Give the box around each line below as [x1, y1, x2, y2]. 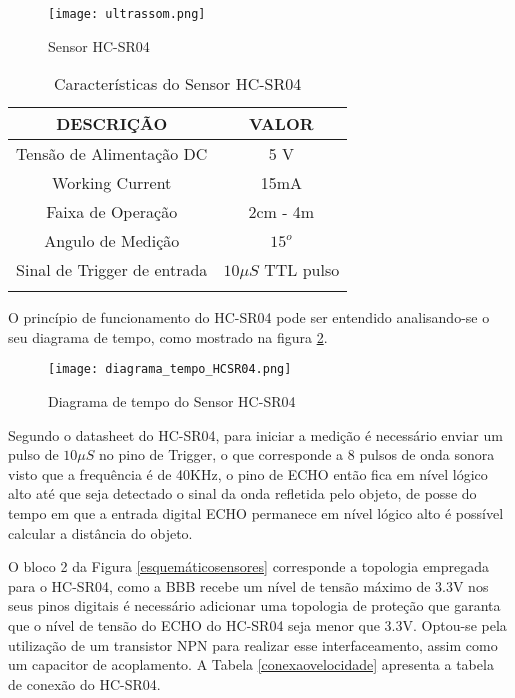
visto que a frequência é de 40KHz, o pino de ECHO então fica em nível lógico [8, 463, 488, 484]
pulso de [8, 444, 59, 465]
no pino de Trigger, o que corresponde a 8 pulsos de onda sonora [99, 444, 495, 465]
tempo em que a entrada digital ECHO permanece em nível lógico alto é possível [8, 503, 504, 524]
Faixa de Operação [46, 200, 178, 224]
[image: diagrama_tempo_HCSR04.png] [48, 362, 292, 377]
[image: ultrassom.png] [48, 7, 206, 21]
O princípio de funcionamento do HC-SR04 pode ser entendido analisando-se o [8, 307, 490, 328]
